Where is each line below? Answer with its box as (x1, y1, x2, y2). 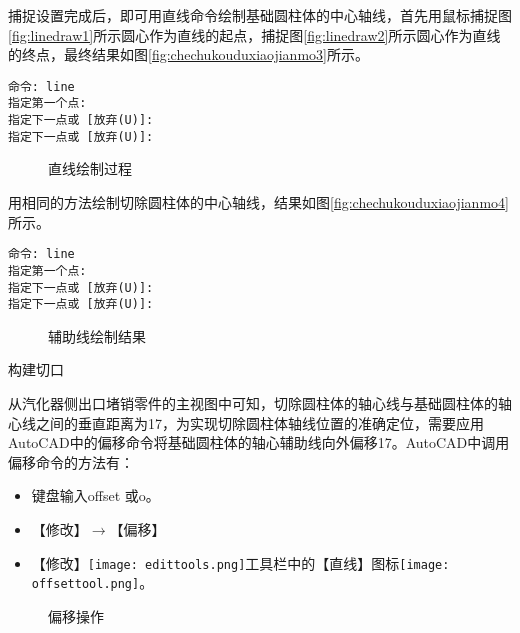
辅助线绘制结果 (48, 325, 146, 346)
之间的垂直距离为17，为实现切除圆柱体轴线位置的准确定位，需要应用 (35, 412, 484, 433)
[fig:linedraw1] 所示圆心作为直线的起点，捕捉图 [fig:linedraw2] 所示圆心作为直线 (8, 24, 501, 45)
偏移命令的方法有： (8, 451, 134, 472)
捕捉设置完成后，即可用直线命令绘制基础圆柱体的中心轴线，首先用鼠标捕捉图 (8, 5, 512, 25)
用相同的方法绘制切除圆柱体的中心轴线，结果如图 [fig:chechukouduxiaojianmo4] (8, 192, 509, 212)
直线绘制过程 (48, 158, 132, 179)
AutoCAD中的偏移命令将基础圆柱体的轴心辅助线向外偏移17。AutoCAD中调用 (8, 432, 510, 453)
